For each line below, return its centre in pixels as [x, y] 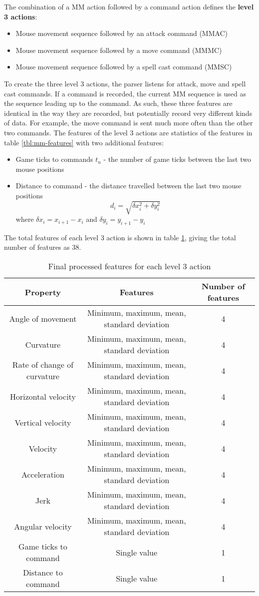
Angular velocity [43, 526]
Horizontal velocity [43, 396]
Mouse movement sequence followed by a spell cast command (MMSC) [124, 67]
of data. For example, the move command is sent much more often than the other [129, 123]
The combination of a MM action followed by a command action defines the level [129, 6]
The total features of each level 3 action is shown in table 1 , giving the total [120, 237]
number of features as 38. [43, 247]
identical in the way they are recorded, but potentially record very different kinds [128, 113]
